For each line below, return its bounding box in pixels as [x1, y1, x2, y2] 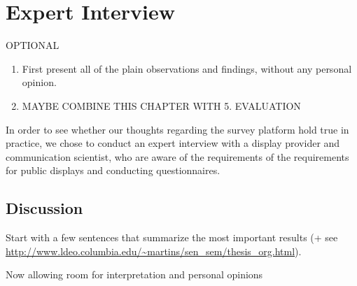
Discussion [6, 197, 83, 219]
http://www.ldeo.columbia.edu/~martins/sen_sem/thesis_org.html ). [6, 243, 302, 258]
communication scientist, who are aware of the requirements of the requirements [6, 149, 349, 164]
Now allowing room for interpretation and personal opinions [6, 267, 263, 282]
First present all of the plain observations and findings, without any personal [22, 61, 352, 76]
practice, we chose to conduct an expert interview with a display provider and [6, 136, 340, 150]
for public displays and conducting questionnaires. [6, 163, 220, 178]
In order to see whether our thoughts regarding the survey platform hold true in [6, 122, 349, 136]
